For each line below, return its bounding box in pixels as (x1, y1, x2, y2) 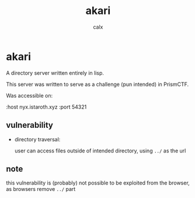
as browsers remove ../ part (6, 186, 76, 193)
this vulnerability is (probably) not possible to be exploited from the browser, (6, 179, 190, 186)
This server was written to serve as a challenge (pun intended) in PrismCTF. (6, 81, 189, 88)
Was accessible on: (6, 92, 53, 99)
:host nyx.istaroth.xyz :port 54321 (6, 103, 87, 110)
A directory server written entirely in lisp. (6, 69, 104, 77)
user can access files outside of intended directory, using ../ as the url (14, 147, 186, 154)
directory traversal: (14, 136, 61, 143)
